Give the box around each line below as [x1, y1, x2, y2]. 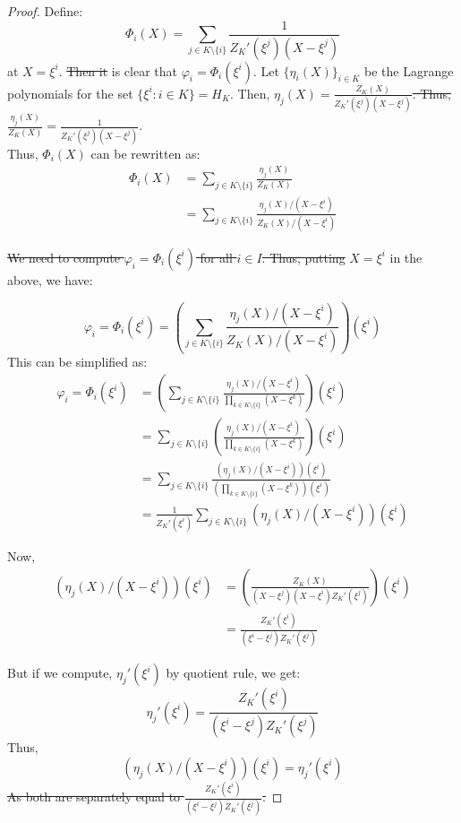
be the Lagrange [364, 61, 454, 80]
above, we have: [7, 270, 93, 289]
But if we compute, [7, 663, 113, 682]
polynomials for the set [7, 83, 133, 102]
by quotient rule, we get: [166, 663, 301, 682]
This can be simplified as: [7, 352, 148, 371]
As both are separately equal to [7, 787, 181, 806]
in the [389, 247, 423, 266]
